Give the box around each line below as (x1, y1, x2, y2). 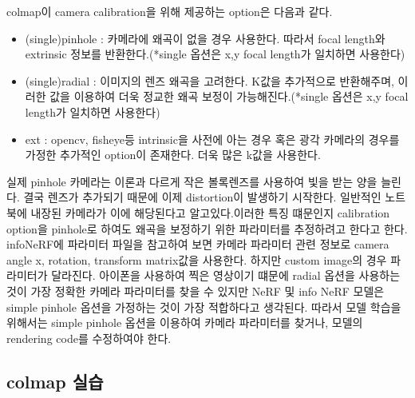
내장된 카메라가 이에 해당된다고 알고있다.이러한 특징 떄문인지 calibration (30, 204, 390, 221)
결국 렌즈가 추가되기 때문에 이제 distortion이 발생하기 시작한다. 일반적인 (23, 189, 381, 205)
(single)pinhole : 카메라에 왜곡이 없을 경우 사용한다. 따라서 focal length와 (25, 30, 385, 46)
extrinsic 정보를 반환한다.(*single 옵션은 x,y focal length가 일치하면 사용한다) (25, 46, 405, 62)
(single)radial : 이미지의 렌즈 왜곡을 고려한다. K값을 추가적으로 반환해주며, (25, 72, 394, 89)
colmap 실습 (6, 368, 104, 393)
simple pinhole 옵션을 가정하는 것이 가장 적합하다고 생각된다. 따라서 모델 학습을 (6, 298, 401, 315)
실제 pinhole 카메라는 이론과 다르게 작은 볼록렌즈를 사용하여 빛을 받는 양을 (6, 173, 377, 189)
